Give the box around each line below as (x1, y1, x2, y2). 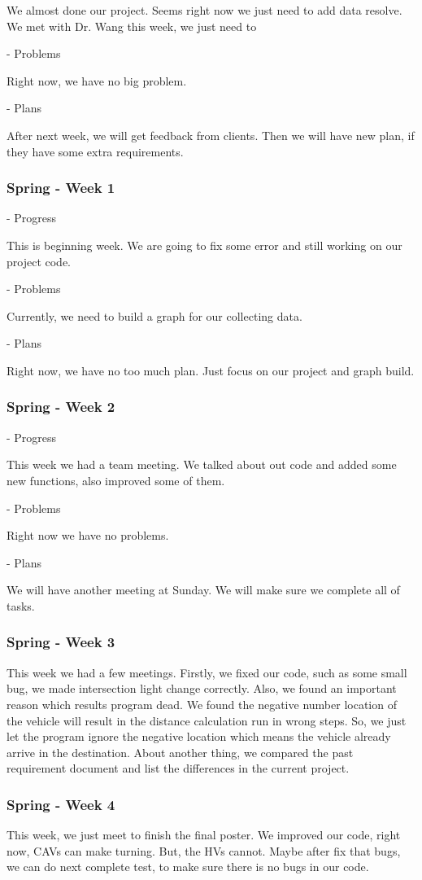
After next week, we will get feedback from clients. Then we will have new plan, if (7, 126, 415, 143)
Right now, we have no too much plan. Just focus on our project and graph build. (7, 361, 415, 379)
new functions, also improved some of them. (7, 471, 225, 488)
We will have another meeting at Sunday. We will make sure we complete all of (7, 581, 400, 598)
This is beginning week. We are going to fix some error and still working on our (7, 236, 402, 253)
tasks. (7, 597, 35, 614)
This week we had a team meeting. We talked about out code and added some (7, 456, 397, 473)
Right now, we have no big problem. (7, 72, 187, 89)
